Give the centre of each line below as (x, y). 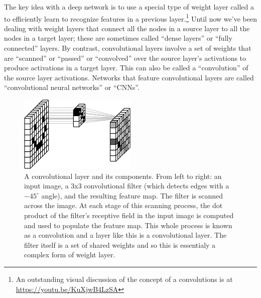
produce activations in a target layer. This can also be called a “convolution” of (126, 68)
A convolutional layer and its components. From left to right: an (123, 176)
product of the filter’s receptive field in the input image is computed (129, 215)
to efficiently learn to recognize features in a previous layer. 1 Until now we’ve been (130, 18)
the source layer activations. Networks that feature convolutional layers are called (129, 77)
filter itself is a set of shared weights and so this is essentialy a (120, 244)
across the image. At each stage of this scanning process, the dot (123, 205)
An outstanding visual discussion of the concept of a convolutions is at (124, 279)
